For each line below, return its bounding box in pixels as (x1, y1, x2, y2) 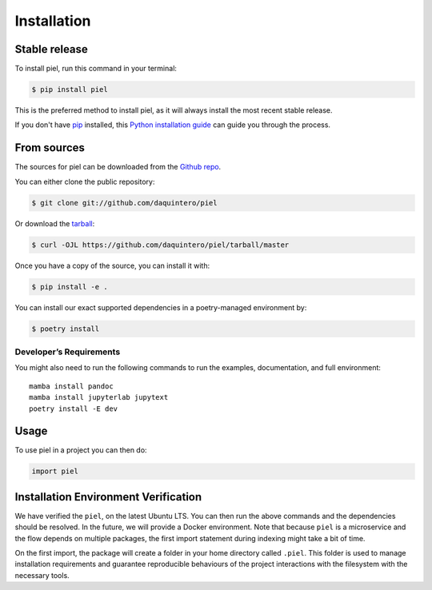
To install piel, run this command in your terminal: (14, 64, 178, 74)
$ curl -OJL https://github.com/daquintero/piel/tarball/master (31, 240, 290, 249)
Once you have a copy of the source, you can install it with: (14, 261, 210, 270)
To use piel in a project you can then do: (14, 445, 147, 455)
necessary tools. (14, 570, 70, 580)
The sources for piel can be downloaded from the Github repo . (14, 162, 222, 172)
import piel (31, 467, 79, 476)
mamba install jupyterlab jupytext (29, 393, 169, 402)
